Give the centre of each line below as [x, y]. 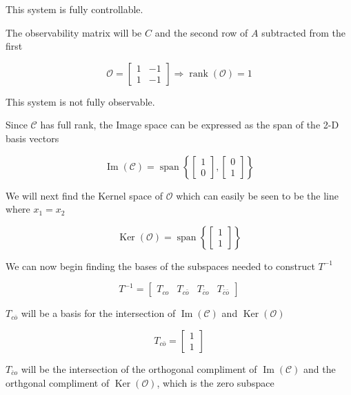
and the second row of [201, 32]
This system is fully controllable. [74, 9]
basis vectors [32, 138]
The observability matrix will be [74, 32]
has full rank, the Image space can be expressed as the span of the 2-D [190, 125]
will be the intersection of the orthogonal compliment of [139, 368]
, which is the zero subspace [215, 382]
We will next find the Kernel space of [84, 195]
